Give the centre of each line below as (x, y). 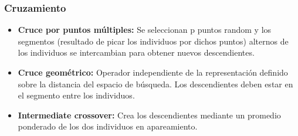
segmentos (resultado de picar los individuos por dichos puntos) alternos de (153, 41)
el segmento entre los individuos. (76, 95)
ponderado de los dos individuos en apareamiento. (108, 126)
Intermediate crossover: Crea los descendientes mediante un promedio (149, 115)
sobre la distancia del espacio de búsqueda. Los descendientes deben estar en (155, 84)
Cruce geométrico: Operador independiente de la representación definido (153, 72)
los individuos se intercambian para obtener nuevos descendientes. (136, 52)
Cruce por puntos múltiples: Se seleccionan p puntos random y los (145, 30)
